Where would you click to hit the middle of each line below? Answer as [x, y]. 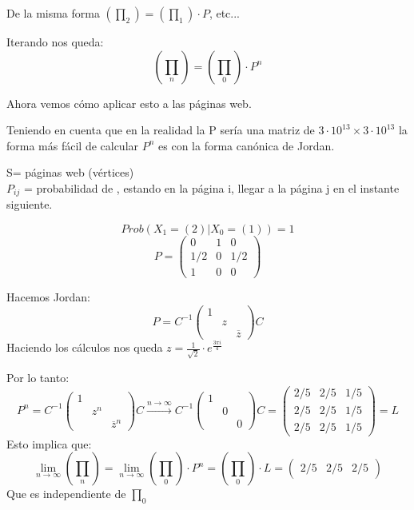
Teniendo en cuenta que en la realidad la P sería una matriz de [161, 130]
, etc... [225, 13]
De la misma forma [53, 13]
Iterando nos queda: [55, 42]
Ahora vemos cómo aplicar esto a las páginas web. [129, 103]
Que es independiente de [66, 494]
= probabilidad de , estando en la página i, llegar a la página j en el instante [211, 187]
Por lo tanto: [38, 377]
